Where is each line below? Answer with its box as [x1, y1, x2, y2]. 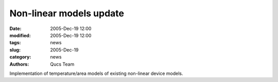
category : [9, 54, 31, 60]
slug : [9, 46, 21, 53]
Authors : [9, 61, 29, 67]
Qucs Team [50, 61, 75, 67]
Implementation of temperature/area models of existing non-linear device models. [9, 70, 183, 76]
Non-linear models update [9, 8, 125, 19]
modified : [9, 32, 31, 38]
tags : [9, 40, 21, 46]
